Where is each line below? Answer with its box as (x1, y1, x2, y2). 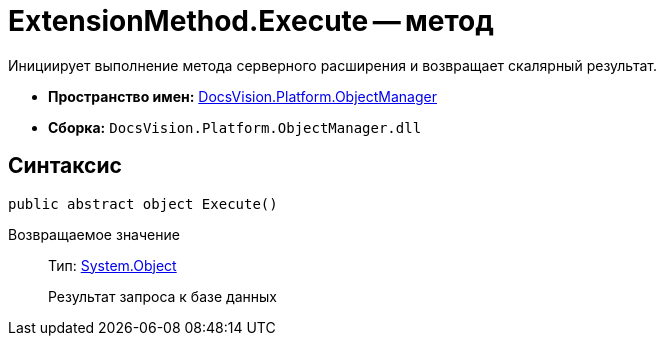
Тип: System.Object (48, 256, 177, 274)
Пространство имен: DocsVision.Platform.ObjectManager (48, 87, 437, 105)
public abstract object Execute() (8, 195, 278, 212)
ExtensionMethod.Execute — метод (8, 4, 494, 38)
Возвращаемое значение (8, 225, 180, 243)
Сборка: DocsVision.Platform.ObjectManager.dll (48, 118, 422, 136)
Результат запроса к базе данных (48, 287, 277, 305)
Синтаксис (8, 153, 122, 179)
